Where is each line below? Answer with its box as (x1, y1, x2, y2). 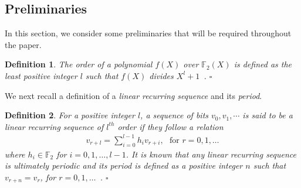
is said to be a (242, 109, 293, 121)
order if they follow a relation (117, 120, 224, 132)
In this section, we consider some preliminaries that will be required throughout (5, 27, 292, 39)
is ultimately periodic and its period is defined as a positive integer (5, 159, 243, 172)
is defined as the (234, 58, 292, 70)
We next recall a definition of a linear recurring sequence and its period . (5, 89, 262, 101)
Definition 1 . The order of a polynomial (5, 58, 153, 70)
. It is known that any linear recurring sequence (126, 148, 297, 160)
